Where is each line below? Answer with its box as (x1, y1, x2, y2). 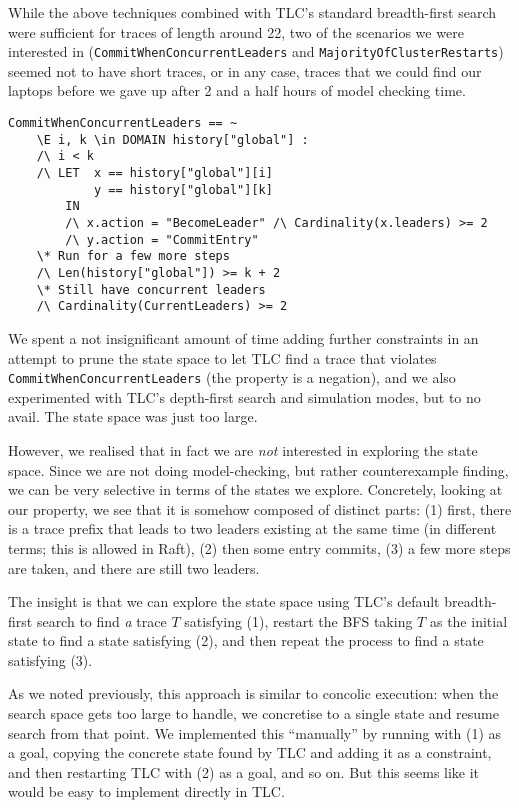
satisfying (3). (8, 649, 93, 670)
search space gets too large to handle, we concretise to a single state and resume (8, 703, 499, 724)
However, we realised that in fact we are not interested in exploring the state (8, 439, 478, 460)
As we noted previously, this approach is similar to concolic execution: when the (8, 683, 499, 704)
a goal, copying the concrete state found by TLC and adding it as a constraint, (8, 742, 492, 763)
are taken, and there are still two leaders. (8, 557, 260, 578)
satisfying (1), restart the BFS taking (184, 610, 413, 631)
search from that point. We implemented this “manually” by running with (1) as (8, 722, 502, 743)
